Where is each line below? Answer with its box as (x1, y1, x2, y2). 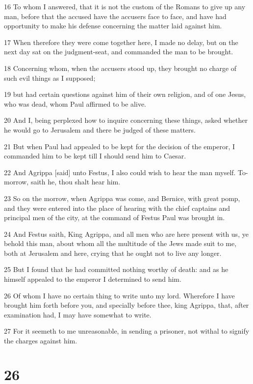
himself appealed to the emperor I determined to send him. (4, 274, 181, 284)
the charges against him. (4, 336, 77, 346)
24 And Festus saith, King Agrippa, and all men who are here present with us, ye (4, 228, 249, 239)
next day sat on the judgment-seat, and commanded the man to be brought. (4, 46, 233, 57)
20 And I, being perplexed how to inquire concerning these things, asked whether (4, 115, 248, 125)
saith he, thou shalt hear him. (30, 177, 121, 187)
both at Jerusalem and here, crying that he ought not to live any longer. (4, 248, 222, 258)
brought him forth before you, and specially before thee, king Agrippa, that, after (4, 300, 249, 310)
